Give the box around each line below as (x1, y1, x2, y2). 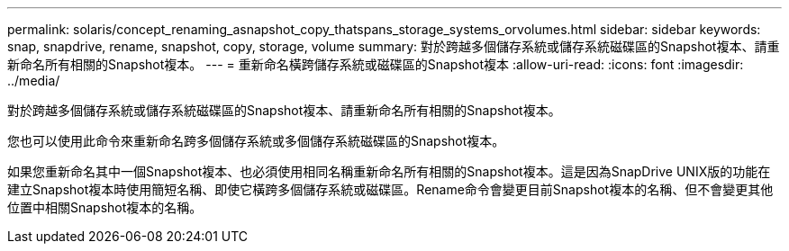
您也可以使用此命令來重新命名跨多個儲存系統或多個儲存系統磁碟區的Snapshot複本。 (7, 133, 505, 148)
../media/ (7, 73, 60, 88)
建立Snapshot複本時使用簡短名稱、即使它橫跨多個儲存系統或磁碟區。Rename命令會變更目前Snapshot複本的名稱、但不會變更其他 (7, 182, 774, 197)
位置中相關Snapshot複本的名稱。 (7, 200, 203, 215)
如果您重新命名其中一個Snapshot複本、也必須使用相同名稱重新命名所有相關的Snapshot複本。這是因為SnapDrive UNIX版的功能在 (7, 164, 771, 179)
